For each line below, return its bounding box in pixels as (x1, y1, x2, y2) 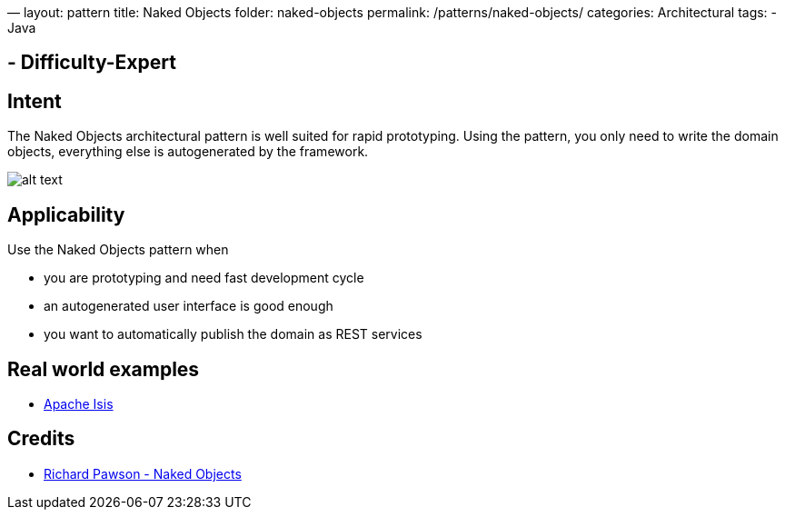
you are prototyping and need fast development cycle (44, 270, 364, 286)
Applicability (7, 203, 125, 226)
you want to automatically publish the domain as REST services (44, 326, 422, 343)
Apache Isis (44, 395, 114, 412)
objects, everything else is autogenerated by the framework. (7, 144, 369, 160)
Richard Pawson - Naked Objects (44, 465, 242, 482)
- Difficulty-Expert (7, 51, 176, 75)
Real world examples (7, 357, 200, 381)
